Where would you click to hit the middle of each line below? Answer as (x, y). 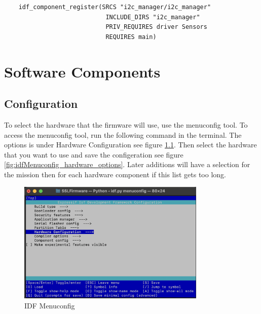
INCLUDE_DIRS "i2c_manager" (153, 17)
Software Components (82, 71)
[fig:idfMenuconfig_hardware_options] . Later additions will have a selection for (127, 164)
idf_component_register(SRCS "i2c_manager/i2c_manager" (115, 7)
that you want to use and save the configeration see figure (94, 154)
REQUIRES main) (131, 37)
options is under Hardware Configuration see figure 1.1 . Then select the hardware (130, 145)
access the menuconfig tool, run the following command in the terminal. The (123, 134)
